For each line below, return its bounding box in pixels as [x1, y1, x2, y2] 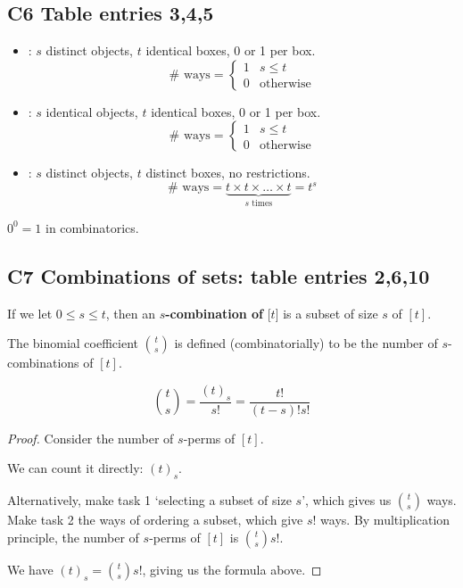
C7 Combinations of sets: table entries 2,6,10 [7, 261, 430, 289]
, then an [105, 303, 155, 322]
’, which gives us [302, 491, 392, 509]
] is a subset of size [275, 303, 378, 322]
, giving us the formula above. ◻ [142, 559, 322, 578]
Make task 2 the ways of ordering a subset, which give [7, 510, 303, 529]
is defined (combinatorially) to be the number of [174, 334, 438, 352]
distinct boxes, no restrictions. [145, 163, 310, 182]
